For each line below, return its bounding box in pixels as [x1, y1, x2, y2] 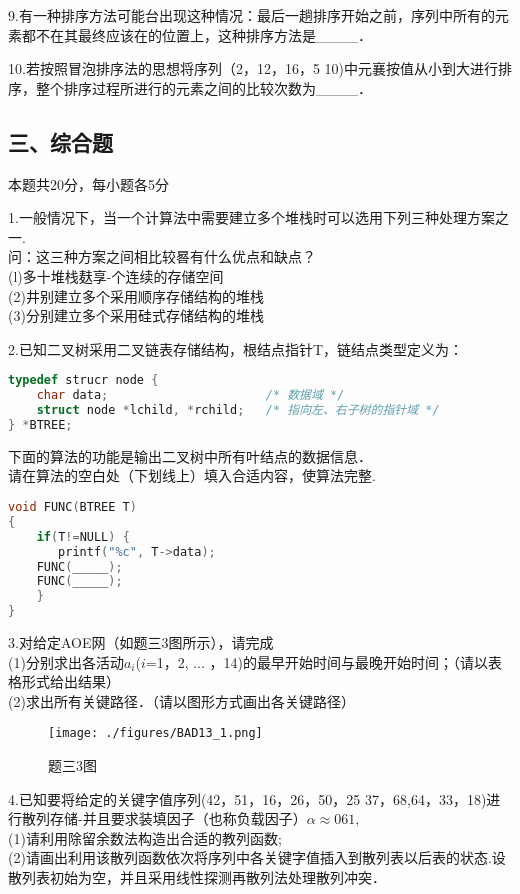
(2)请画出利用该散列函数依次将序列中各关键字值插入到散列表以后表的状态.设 [8, 847, 506, 868]
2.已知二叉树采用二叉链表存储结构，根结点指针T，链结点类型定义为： [8, 338, 463, 359]
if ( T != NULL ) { [36, 529, 130, 544]
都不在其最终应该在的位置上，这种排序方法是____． [21, 24, 372, 45]
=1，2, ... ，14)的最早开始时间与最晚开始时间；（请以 [145, 651, 489, 672]
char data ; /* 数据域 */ [36, 388, 345, 403]
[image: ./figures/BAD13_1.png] [48, 726, 263, 741]
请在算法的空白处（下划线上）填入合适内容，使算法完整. [8, 465, 376, 486]
